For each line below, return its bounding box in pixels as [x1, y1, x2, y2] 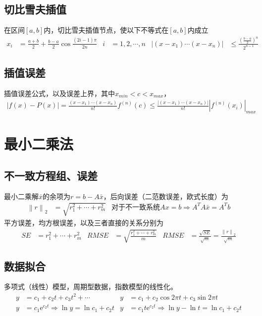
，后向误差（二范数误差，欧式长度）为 [103, 191, 228, 201]
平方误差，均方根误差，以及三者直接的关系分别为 [4, 217, 163, 227]
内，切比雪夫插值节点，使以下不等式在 [44, 25, 169, 35]
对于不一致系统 [111, 204, 160, 211]
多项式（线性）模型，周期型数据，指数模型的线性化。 [4, 281, 177, 292]
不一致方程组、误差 [4, 167, 98, 183]
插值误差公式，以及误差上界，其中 [4, 88, 115, 98]
